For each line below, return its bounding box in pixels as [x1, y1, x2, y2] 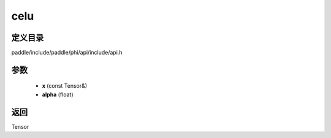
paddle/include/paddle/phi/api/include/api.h [11, 49, 123, 56]
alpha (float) [42, 91, 74, 98]
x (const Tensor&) [42, 82, 88, 90]
